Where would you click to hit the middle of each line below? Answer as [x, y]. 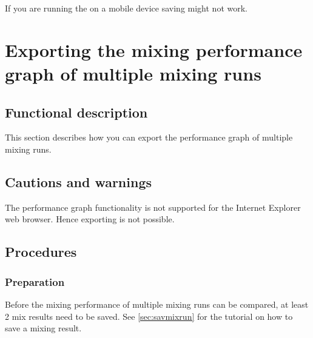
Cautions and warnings [79, 181]
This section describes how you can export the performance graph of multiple [149, 137]
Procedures [41, 252]
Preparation [35, 281]
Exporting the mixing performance [154, 49]
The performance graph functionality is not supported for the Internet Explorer [153, 207]
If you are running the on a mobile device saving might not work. [126, 8]
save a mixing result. [43, 328]
